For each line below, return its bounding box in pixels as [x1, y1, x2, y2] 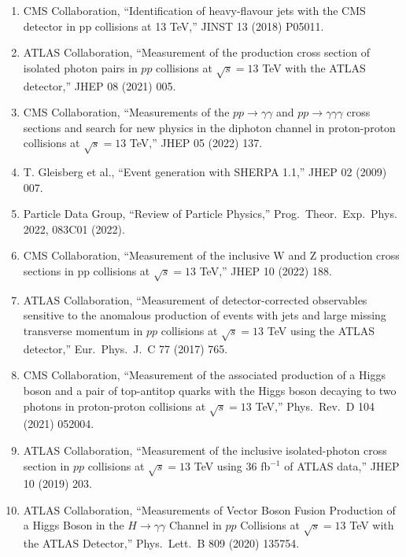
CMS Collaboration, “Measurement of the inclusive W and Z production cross [23, 247, 400, 264]
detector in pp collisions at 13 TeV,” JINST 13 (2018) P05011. [23, 17, 324, 34]
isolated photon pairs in [23, 59, 138, 76]
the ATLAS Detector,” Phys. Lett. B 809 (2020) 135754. [23, 535, 300, 551]
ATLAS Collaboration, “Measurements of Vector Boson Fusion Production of [23, 501, 396, 518]
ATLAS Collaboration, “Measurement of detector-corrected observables [23, 291, 367, 308]
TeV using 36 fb [194, 457, 271, 474]
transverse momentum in [23, 323, 143, 339]
